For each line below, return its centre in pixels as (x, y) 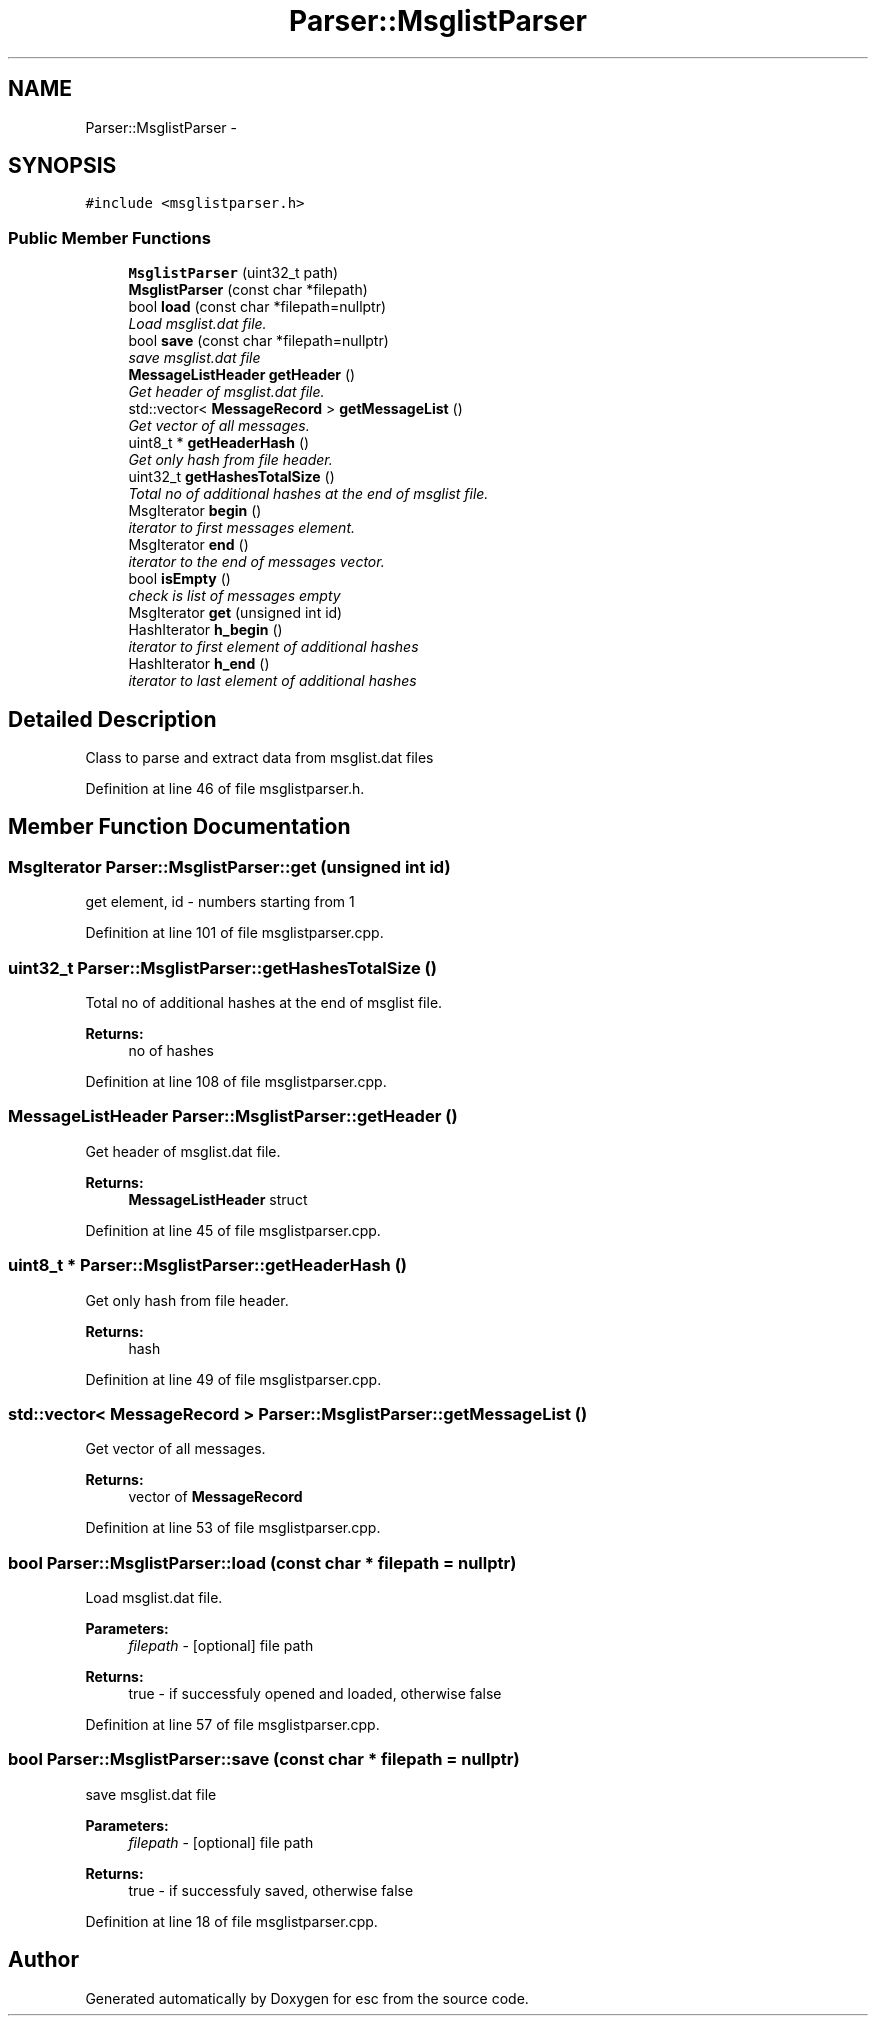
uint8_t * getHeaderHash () (219, 443)
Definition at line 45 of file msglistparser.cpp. (233, 1230)
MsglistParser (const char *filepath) (248, 290)
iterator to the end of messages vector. (256, 562)
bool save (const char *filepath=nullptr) (258, 341)
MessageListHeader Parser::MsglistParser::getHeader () (233, 1116)
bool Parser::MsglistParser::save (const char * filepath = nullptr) (264, 1759)
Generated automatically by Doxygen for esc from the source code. (307, 1998)
